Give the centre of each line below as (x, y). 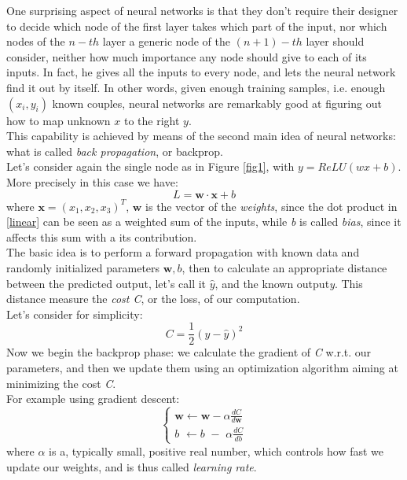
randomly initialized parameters (83, 267)
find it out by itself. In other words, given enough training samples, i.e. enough (196, 87)
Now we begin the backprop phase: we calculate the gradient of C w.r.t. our (189, 352)
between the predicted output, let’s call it (106, 283)
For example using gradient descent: (93, 399)
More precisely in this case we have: (92, 181)
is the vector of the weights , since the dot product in (271, 206)
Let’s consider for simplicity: (75, 314)
